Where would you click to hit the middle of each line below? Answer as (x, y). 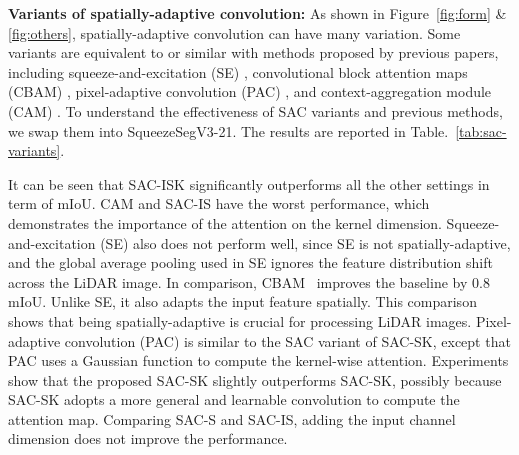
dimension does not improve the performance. (148, 438)
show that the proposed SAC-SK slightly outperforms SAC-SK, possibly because (255, 379)
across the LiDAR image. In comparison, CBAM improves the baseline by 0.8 (249, 281)
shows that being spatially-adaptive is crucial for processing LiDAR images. (240, 320)
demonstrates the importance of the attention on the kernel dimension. (225, 222)
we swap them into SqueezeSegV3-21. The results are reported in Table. (228, 130)
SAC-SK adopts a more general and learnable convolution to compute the (234, 399)
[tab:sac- (481, 130)
